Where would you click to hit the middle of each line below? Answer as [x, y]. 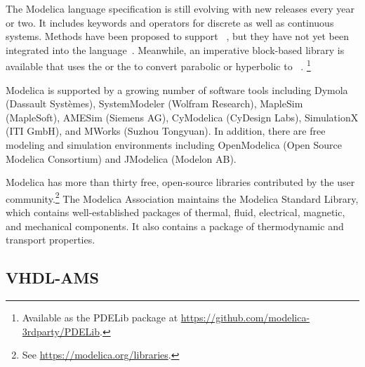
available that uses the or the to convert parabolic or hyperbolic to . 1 [158, 65]
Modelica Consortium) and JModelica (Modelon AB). [121, 158]
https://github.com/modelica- [245, 318]
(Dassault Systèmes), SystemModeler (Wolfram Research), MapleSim [154, 104]
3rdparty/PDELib [61, 331]
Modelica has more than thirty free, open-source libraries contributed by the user [180, 182]
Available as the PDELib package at [100, 318]
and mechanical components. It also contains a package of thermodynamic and [175, 226]
